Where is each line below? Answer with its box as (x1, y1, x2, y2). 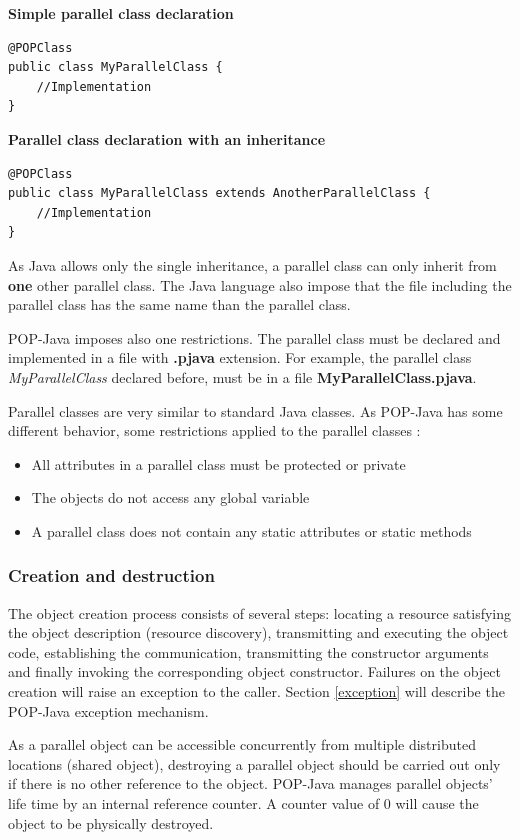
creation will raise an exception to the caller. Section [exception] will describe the (8, 681, 505, 702)
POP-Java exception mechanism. (8, 700, 209, 721)
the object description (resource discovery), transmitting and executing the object (8, 622, 509, 643)
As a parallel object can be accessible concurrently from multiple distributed (8, 734, 476, 755)
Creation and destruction (8, 563, 215, 588)
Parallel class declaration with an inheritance (8, 128, 326, 149)
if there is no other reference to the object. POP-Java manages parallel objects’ (8, 773, 493, 794)
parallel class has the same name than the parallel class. (8, 294, 351, 315)
